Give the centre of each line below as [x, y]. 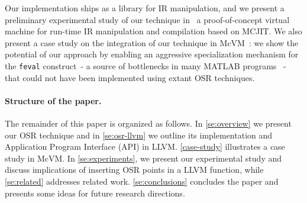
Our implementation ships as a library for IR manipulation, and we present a [145, 8]
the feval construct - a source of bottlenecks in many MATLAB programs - [146, 65]
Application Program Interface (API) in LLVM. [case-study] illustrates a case [145, 146]
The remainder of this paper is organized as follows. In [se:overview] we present [148, 123]
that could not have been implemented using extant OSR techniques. [130, 77]
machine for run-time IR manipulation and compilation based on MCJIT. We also [153, 31]
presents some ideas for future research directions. [95, 193]
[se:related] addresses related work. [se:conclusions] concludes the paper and [142, 181]
